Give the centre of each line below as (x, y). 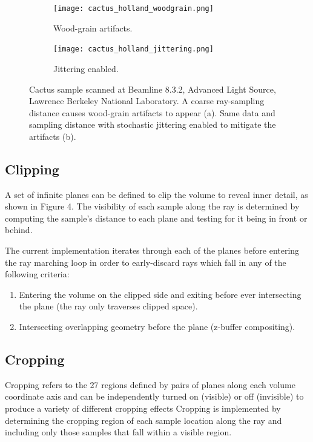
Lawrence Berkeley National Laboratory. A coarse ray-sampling (147, 101)
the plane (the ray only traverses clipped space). (108, 306)
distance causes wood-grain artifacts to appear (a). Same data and (152, 112)
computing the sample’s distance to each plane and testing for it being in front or (156, 218)
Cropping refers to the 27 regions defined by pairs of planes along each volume (150, 384)
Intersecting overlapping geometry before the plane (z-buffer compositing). (157, 327)
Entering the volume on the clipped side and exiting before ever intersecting (160, 294)
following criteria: (37, 274)
